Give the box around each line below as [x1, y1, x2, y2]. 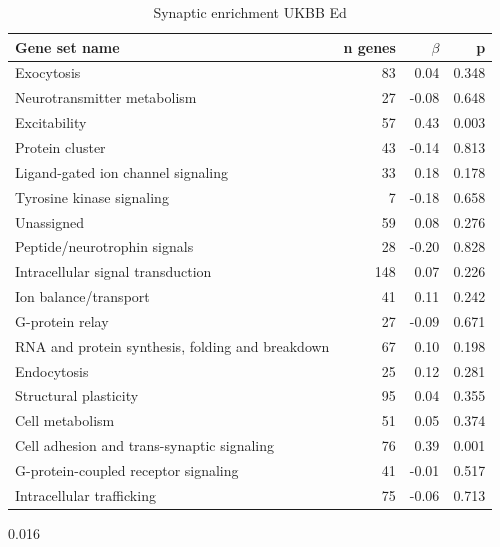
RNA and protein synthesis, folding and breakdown [15, 335, 330, 356]
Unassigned [15, 211, 84, 232]
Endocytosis [15, 360, 89, 381]
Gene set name [15, 36, 120, 57]
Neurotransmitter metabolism [15, 87, 197, 108]
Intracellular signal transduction [15, 261, 212, 282]
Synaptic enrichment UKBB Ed [153, 2, 347, 22]
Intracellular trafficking [15, 484, 156, 505]
